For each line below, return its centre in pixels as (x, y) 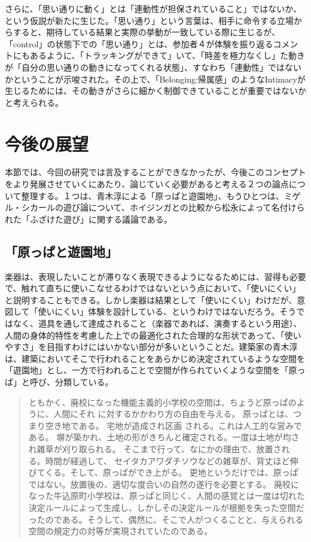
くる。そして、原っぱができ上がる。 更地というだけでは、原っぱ (172, 472)
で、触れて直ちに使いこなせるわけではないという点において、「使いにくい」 (153, 288)
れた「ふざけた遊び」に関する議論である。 (89, 219)
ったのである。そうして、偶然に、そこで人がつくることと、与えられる (166, 519)
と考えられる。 (34, 102)
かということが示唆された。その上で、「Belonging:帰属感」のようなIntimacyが (155, 79)
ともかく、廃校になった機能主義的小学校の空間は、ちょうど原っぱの (162, 402)
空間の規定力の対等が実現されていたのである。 (121, 531)
